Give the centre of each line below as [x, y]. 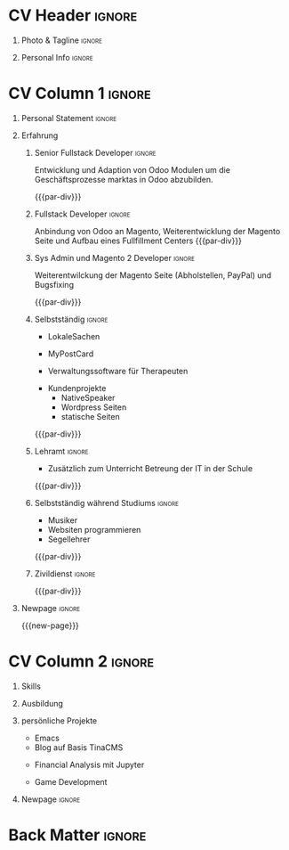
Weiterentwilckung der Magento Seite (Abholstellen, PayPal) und [153, 275]
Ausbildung [42, 703]
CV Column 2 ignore [81, 662]
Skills [31, 686]
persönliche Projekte [59, 720]
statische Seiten [91, 416]
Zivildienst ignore [65, 573]
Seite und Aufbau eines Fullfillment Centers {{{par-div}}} [138, 241]
